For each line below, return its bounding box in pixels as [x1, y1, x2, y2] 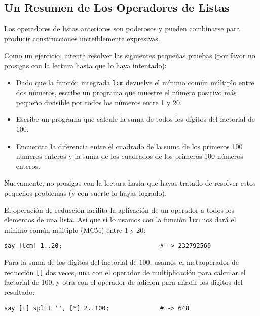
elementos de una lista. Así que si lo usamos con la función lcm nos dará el [4, 214, 236, 225]
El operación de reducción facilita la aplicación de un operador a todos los [4, 204, 234, 215]
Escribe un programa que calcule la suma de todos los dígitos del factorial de [16, 114, 255, 124]
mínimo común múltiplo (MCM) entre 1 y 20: [4, 224, 146, 235]
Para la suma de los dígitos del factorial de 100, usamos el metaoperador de [4, 257, 239, 267]
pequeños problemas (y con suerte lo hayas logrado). [4, 187, 167, 198]
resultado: [4, 286, 35, 297]
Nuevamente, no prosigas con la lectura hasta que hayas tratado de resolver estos [4, 177, 256, 188]
